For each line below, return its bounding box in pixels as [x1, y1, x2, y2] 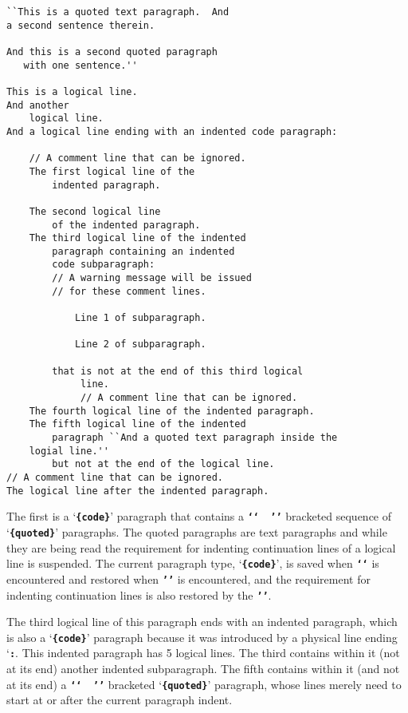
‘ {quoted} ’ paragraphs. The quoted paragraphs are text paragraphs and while [6, 523, 387, 540]
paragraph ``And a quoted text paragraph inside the [52, 432, 338, 443]
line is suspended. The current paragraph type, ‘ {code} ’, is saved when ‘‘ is [6, 555, 379, 572]
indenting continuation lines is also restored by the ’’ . [6, 586, 272, 603]
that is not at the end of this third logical [52, 365, 304, 377]
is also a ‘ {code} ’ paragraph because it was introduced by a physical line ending [6, 628, 398, 645]
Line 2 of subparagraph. [74, 339, 206, 351]
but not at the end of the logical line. [52, 458, 275, 470]
